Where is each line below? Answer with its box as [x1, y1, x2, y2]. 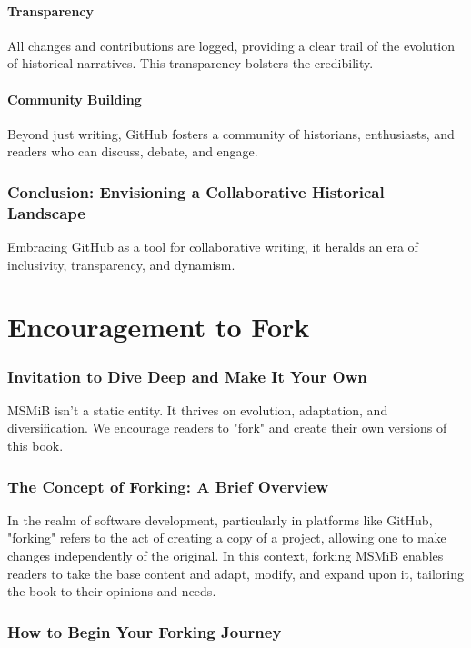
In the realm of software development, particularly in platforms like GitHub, [7, 510, 433, 529]
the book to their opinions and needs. [7, 582, 216, 601]
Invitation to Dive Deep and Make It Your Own [7, 364, 367, 387]
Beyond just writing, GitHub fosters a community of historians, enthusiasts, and [7, 124, 455, 143]
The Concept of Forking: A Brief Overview [7, 474, 328, 497]
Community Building [7, 89, 142, 108]
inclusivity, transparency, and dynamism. [7, 254, 235, 274]
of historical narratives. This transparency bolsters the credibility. [7, 54, 374, 73]
